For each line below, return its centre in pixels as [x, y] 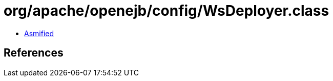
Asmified [39, 33]
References [34, 53]
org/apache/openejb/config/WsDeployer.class [167, 11]
